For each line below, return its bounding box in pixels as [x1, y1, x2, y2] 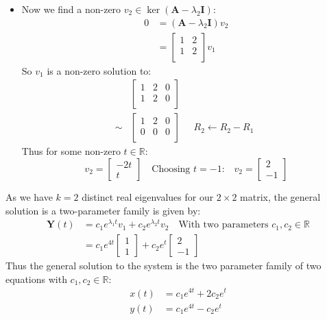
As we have [5, 189, 53, 204]
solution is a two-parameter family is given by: [5, 203, 201, 217]
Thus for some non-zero [21, 144, 121, 158]
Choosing [152, 164, 191, 174]
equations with [5, 271, 67, 286]
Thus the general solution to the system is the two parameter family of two [5, 258, 322, 273]
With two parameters [178, 220, 269, 230]
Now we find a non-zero [21, 2, 121, 16]
